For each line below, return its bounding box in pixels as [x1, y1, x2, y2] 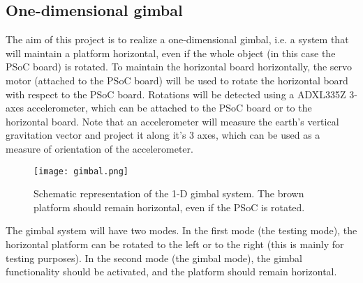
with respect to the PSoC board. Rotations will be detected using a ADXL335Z [6, 86, 346, 101]
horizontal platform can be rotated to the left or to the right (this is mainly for [6, 236, 344, 251]
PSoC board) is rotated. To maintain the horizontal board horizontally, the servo [6, 59, 353, 74]
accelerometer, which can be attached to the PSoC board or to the [27, 100, 312, 115]
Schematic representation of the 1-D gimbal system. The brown [34, 186, 304, 201]
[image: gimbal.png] [34, 166, 129, 176]
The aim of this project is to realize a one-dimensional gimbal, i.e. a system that [6, 32, 349, 47]
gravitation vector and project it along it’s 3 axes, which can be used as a [6, 128, 320, 142]
